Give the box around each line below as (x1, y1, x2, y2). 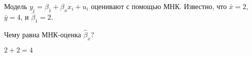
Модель (4, 1, 27, 11)
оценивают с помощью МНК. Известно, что (91, 1, 227, 11)
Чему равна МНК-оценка (4, 29, 81, 40)
